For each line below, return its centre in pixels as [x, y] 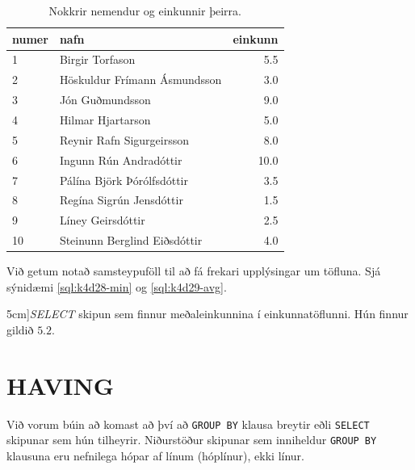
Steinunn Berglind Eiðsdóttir [131, 240]
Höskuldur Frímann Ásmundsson [140, 80]
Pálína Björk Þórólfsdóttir [124, 180]
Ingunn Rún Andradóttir [121, 159]
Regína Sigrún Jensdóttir [121, 200]
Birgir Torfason [97, 59]
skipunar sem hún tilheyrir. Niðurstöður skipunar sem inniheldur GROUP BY [192, 440]
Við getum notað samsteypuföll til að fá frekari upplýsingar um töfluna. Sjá [194, 271]
